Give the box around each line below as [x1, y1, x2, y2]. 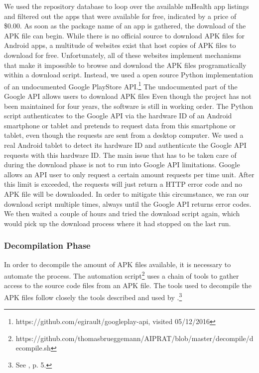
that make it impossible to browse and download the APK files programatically [4, 59, 247, 70]
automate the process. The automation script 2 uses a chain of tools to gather [4, 269, 239, 281]
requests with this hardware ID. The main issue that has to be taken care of [4, 149, 237, 160]
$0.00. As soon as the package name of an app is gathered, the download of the [4, 20, 246, 31]
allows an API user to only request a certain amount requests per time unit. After [4, 169, 255, 179]
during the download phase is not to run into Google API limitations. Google [4, 159, 240, 170]
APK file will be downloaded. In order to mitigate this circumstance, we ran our [4, 188, 249, 199]
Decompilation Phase [4, 239, 91, 252]
